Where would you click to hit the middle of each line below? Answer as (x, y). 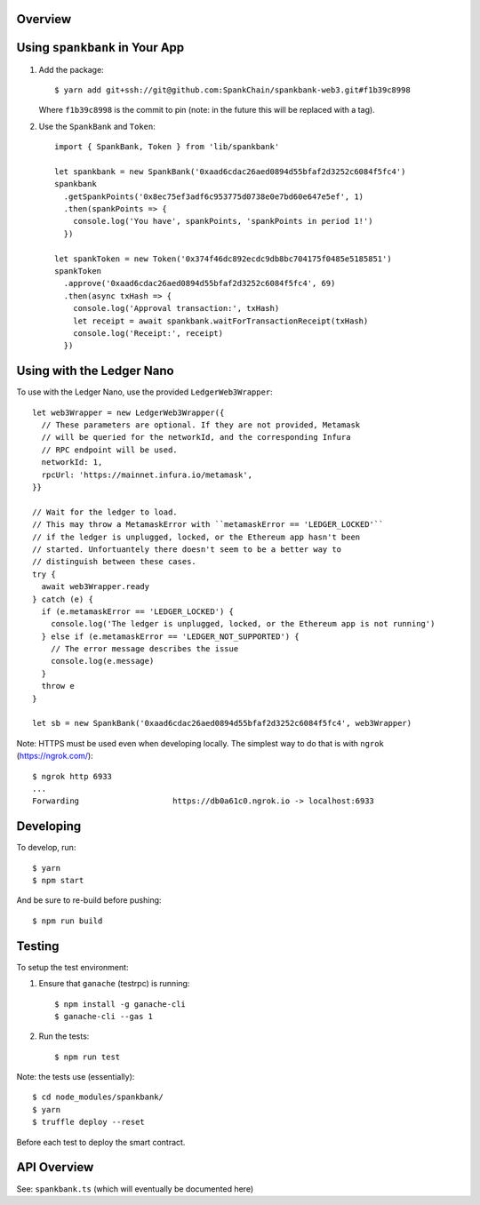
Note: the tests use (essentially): (76, 1077)
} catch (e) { (63, 599)
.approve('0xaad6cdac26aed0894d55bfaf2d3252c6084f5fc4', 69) (200, 283)
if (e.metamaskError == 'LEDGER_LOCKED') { (138, 611)
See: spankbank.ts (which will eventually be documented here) (135, 1189)
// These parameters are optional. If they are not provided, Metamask (201, 425)
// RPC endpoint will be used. (109, 450)
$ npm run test (88, 1057)
